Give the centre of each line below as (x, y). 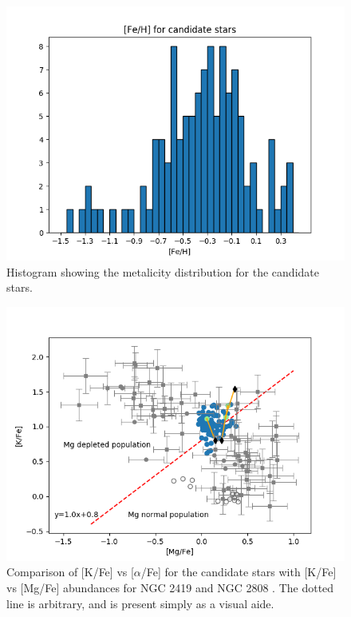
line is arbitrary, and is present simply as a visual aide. (140, 603)
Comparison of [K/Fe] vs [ (70, 572)
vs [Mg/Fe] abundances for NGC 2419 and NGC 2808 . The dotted (170, 587)
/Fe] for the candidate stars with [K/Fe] (239, 572)
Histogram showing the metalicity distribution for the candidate (163, 271)
